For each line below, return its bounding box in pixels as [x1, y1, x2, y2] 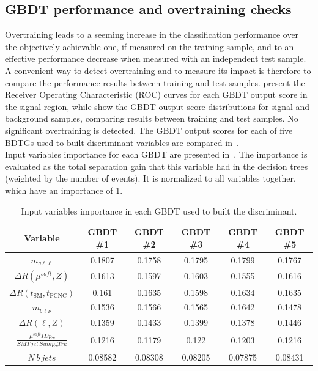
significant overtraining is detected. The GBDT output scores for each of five [5, 123, 293, 136]
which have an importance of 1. [5, 183, 123, 196]
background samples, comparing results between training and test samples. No [5, 112, 298, 125]
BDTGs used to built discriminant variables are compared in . [5, 136, 239, 149]
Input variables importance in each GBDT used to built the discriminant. [21, 204, 297, 217]
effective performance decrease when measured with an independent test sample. [5, 52, 306, 65]
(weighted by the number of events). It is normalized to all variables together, [5, 172, 296, 185]
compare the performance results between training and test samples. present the [5, 76, 305, 89]
